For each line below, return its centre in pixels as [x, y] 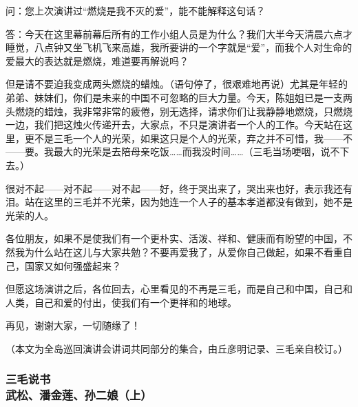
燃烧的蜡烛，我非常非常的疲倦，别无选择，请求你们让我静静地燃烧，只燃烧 [183, 111]
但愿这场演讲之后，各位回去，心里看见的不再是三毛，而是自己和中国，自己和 [179, 289]
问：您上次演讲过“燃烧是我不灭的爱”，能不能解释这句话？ [136, 10]
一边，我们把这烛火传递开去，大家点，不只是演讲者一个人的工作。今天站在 [174, 125]
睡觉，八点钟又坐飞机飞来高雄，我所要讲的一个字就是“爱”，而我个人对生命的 [179, 47]
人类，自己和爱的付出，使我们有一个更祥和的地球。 [121, 302]
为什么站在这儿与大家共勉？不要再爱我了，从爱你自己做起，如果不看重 [183, 251]
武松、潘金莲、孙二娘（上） [79, 395]
